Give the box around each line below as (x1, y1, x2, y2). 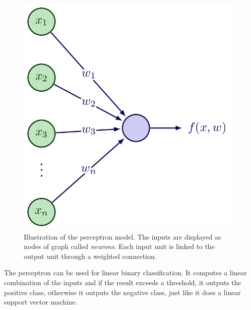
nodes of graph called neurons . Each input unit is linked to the (24, 241, 215, 251)
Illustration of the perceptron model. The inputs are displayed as (24, 231, 221, 242)
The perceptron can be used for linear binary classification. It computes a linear (4, 267, 247, 278)
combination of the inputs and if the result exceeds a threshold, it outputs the (4, 277, 242, 288)
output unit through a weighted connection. (24, 250, 157, 261)
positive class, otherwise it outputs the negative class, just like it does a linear (4, 287, 241, 297)
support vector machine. (4, 297, 77, 307)
